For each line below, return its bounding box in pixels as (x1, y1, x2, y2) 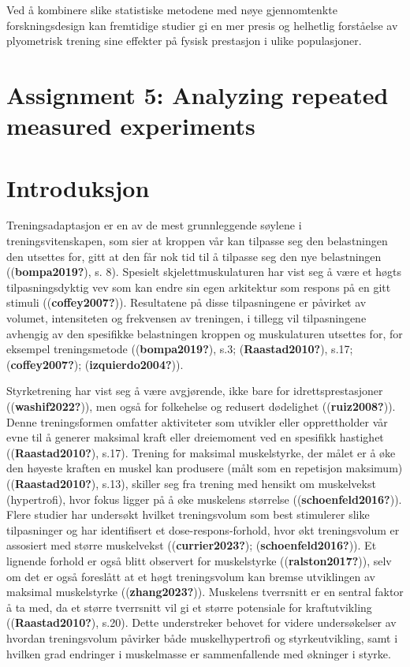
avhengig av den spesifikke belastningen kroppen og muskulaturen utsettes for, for (6, 325, 403, 341)
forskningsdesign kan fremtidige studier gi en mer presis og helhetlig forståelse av (6, 17, 398, 33)
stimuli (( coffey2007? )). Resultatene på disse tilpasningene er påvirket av (6, 294, 367, 311)
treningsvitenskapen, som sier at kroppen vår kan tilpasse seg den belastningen (6, 233, 388, 249)
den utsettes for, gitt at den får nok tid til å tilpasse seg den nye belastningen (6, 248, 382, 264)
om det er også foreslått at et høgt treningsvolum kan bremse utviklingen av (6, 568, 375, 584)
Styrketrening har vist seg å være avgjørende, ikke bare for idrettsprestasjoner (6, 382, 383, 399)
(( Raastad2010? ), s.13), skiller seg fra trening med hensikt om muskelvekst (6, 475, 376, 491)
